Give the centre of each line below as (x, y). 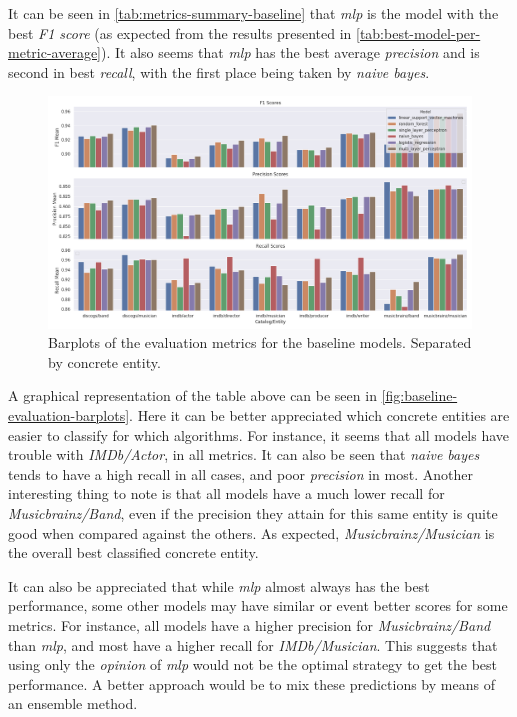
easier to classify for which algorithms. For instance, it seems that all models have (259, 434)
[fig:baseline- (419, 395)
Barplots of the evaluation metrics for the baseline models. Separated (260, 342)
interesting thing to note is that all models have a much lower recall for (226, 493)
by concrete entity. (104, 361)
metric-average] (55, 52)
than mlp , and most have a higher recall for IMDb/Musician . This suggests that (253, 644)
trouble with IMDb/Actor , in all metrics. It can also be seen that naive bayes (244, 454)
